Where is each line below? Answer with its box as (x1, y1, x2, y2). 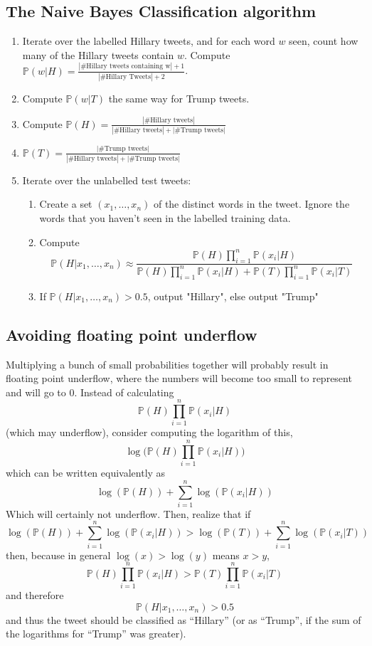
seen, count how (289, 33, 358, 48)
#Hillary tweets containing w (80, 63, 171, 70)
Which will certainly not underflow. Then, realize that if (6, 506, 251, 521)
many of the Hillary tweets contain (22, 47, 174, 62)
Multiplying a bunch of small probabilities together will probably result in (6, 356, 329, 371)
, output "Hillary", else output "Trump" (147, 288, 319, 303)
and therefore (6, 588, 64, 603)
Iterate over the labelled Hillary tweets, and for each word (22, 33, 275, 48)
